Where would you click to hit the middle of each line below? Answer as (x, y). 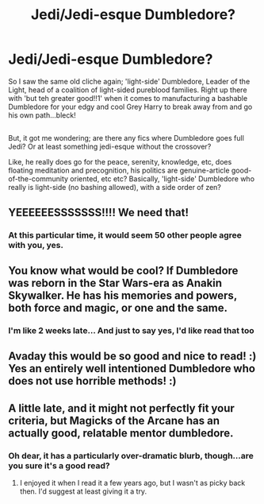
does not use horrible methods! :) (92, 381)
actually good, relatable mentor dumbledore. (121, 433)
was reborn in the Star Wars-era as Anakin (115, 283)
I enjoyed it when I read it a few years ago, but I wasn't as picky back (132, 483)
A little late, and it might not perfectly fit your (122, 408)
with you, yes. (36, 245)
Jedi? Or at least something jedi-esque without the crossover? (110, 147)
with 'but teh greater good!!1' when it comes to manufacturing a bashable (128, 98)
